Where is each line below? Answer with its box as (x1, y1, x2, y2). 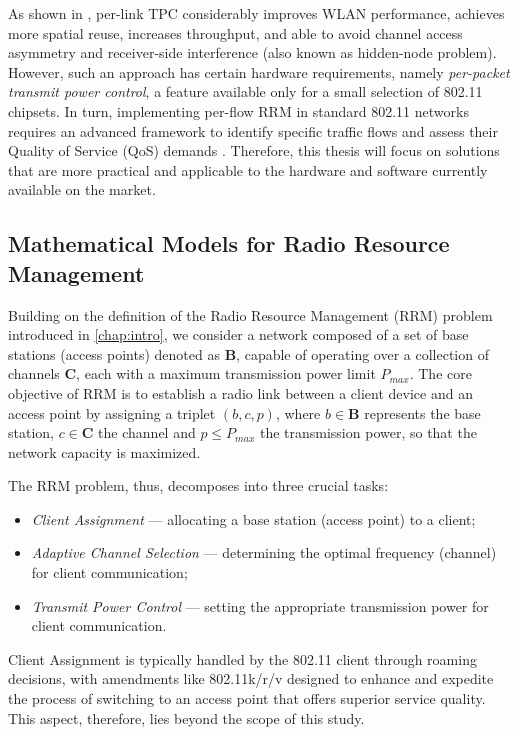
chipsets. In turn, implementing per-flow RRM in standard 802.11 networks (8, 100, 469, 121)
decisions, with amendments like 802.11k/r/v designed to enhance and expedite (8, 668, 494, 689)
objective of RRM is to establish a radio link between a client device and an (8, 382, 473, 403)
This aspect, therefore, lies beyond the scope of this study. (8, 707, 365, 728)
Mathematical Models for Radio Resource (8, 228, 450, 259)
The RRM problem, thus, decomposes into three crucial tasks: (8, 475, 389, 496)
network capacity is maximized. (8, 441, 201, 462)
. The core (409, 363, 472, 384)
